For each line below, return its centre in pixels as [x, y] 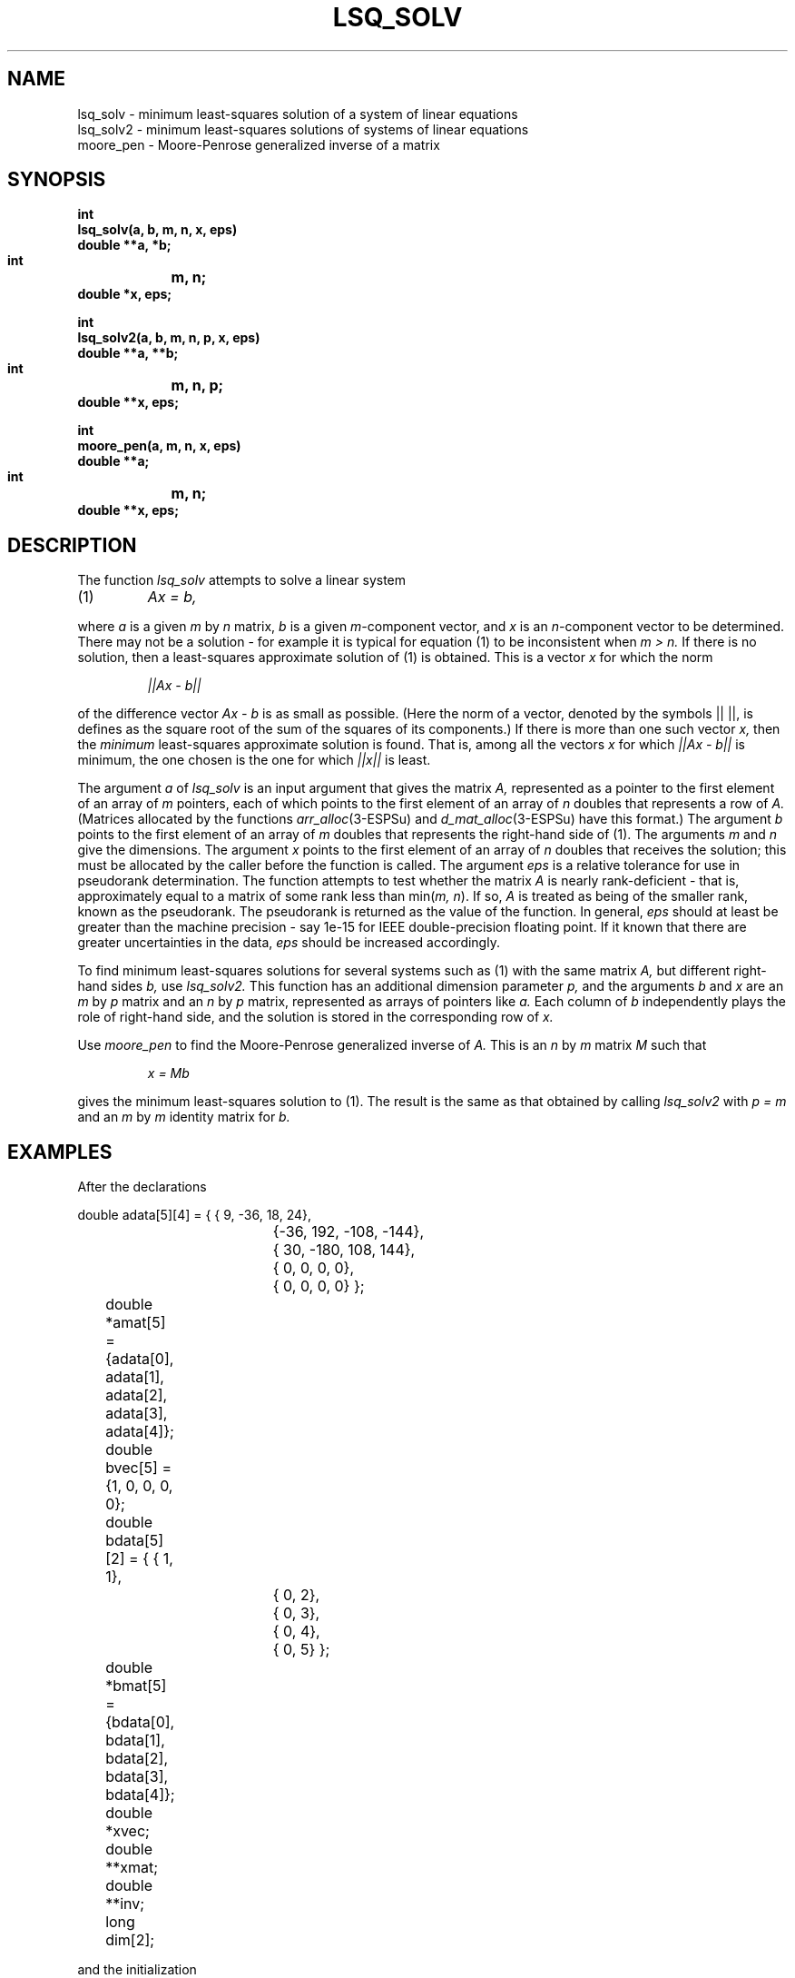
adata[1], [135, 1377]
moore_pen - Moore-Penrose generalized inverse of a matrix [259, 144]
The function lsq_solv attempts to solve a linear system [242, 580]
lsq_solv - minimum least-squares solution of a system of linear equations [298, 114]
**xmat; [132, 1868]
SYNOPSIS [57, 180]
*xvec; [128, 1831]
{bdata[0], [140, 1722]
